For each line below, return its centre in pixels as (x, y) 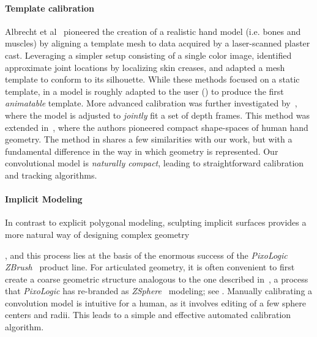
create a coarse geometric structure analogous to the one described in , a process (157, 279)
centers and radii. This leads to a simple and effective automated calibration (148, 315)
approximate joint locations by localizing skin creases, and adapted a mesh (145, 67)
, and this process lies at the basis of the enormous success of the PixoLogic (146, 255)
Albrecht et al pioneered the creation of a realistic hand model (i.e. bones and (153, 31)
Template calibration (50, 8)
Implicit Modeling (44, 199)
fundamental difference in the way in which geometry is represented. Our (142, 151)
